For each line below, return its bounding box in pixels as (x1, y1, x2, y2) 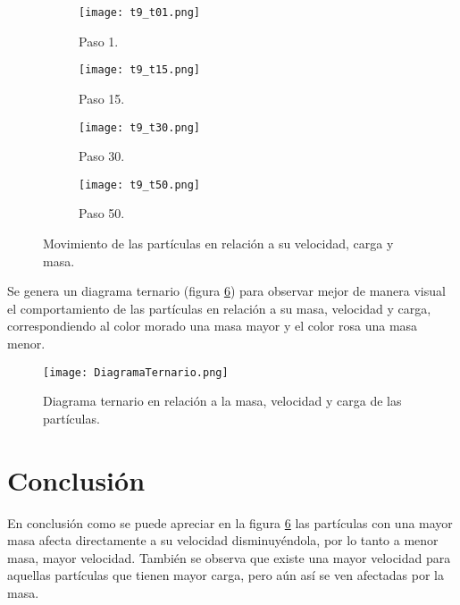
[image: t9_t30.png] (79, 121, 201, 134)
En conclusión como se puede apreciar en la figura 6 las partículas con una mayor (7, 513, 453, 532)
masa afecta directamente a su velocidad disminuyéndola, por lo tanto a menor (7, 531, 439, 550)
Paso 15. (79, 88, 125, 107)
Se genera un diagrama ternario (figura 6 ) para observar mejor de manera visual (7, 281, 446, 300)
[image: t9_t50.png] (79, 178, 201, 191)
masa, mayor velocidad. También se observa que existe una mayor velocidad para (7, 548, 451, 567)
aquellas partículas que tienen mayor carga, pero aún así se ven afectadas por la (7, 566, 445, 584)
